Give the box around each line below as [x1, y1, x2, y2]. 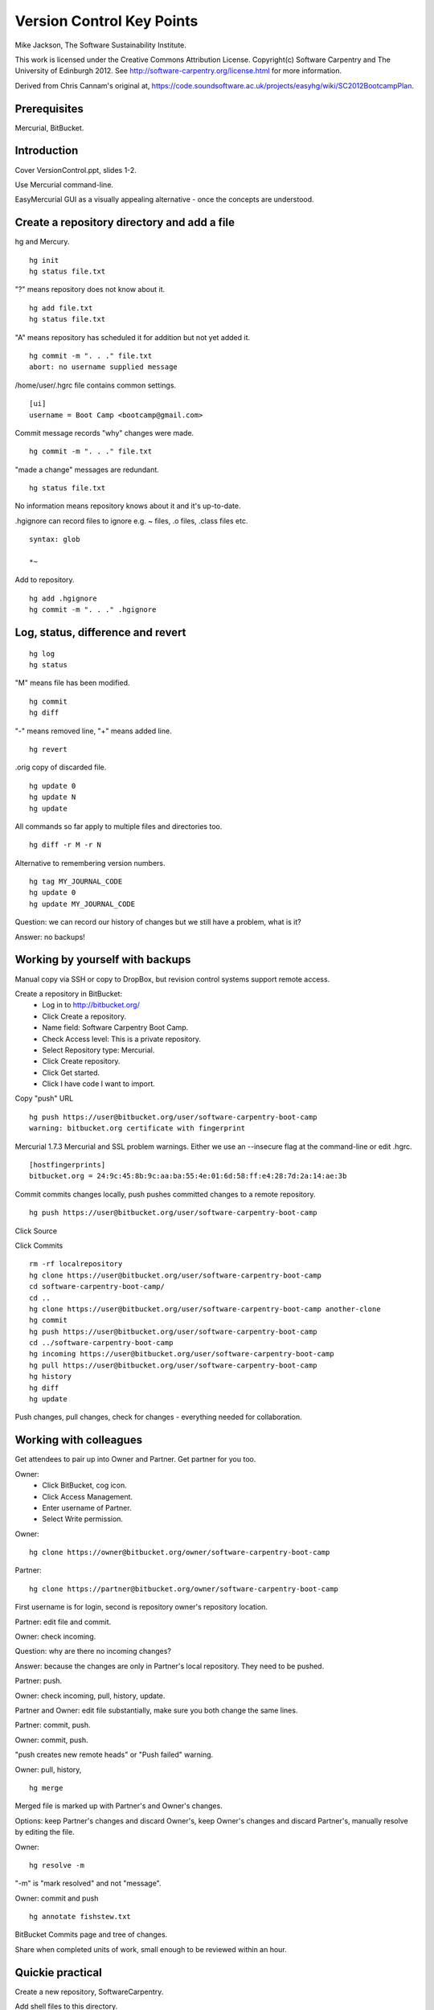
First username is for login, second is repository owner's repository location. [14, 1602, 268, 1612]
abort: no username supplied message [29, 363, 178, 371]
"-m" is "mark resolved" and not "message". [14, 1878, 162, 1889]
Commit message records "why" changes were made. [14, 428, 194, 437]
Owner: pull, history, [14, 1765, 82, 1774]
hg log [29, 649, 55, 658]
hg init [29, 256, 59, 265]
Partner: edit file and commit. [14, 1617, 112, 1626]
